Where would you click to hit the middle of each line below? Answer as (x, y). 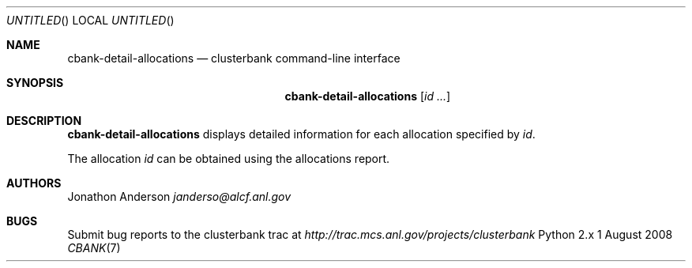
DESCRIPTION (44, 121)
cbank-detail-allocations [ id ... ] (368, 96)
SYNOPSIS (35, 83)
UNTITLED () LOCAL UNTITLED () (90, 20)
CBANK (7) (94, 248)
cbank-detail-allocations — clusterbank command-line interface (234, 58)
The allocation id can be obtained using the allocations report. (229, 159)
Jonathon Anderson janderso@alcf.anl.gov (179, 196)
